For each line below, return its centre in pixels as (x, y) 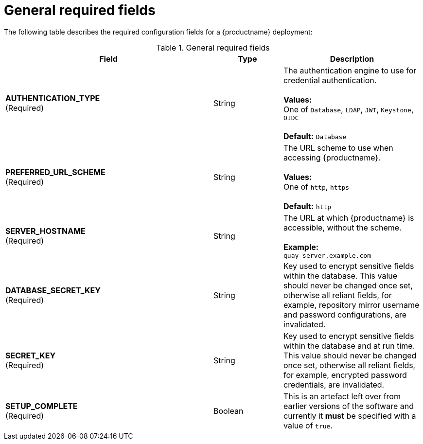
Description (352, 59)
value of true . (308, 425)
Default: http (307, 206)
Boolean (229, 411)
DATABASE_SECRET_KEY (53, 290)
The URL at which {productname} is (349, 218)
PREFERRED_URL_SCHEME (55, 172)
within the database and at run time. (349, 346)
